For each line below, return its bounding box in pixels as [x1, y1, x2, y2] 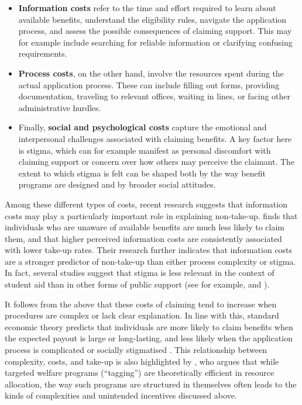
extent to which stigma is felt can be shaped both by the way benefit [18, 167, 266, 179]
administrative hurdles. [18, 101, 101, 113]
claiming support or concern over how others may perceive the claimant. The [18, 155, 295, 168]
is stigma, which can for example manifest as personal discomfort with [18, 144, 271, 156]
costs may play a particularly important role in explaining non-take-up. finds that [5, 209, 298, 221]
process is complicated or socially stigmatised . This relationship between [5, 344, 267, 356]
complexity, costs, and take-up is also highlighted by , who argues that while [5, 355, 279, 367]
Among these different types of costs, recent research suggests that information [5, 198, 287, 210]
